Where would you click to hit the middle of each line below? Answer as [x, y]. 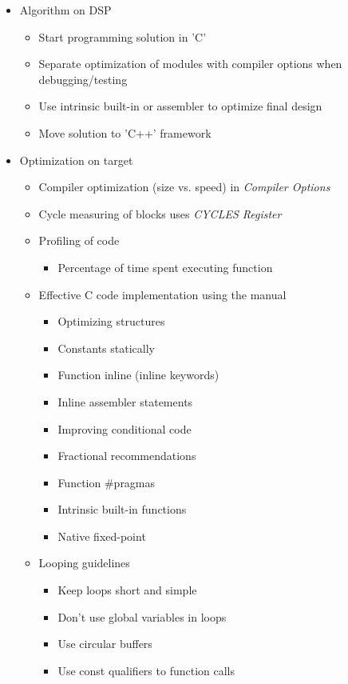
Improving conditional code [125, 428]
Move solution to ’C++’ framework [125, 132]
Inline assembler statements [125, 401]
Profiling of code [79, 240]
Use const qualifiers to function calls [146, 670]
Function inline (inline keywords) [138, 375]
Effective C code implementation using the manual [162, 294]
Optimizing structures [111, 321]
